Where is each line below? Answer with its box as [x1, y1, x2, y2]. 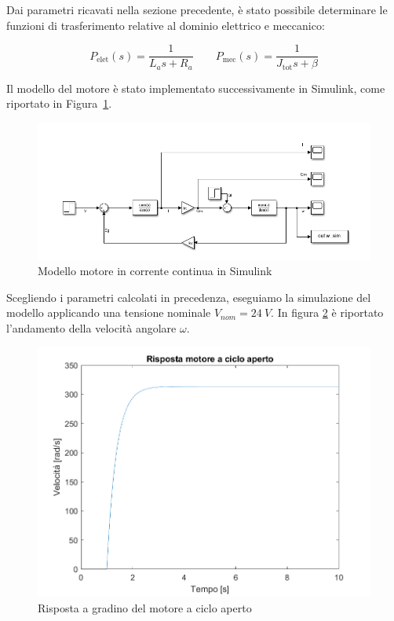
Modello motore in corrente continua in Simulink [38, 263, 272, 279]
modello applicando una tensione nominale [6, 304, 211, 321]
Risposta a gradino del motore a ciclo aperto [38, 599, 252, 615]
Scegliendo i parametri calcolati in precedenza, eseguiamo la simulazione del [6, 288, 371, 305]
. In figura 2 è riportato [271, 304, 384, 321]
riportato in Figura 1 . [6, 95, 112, 112]
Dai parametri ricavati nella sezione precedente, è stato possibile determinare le [6, 2, 388, 17]
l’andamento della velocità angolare [6, 319, 177, 336]
